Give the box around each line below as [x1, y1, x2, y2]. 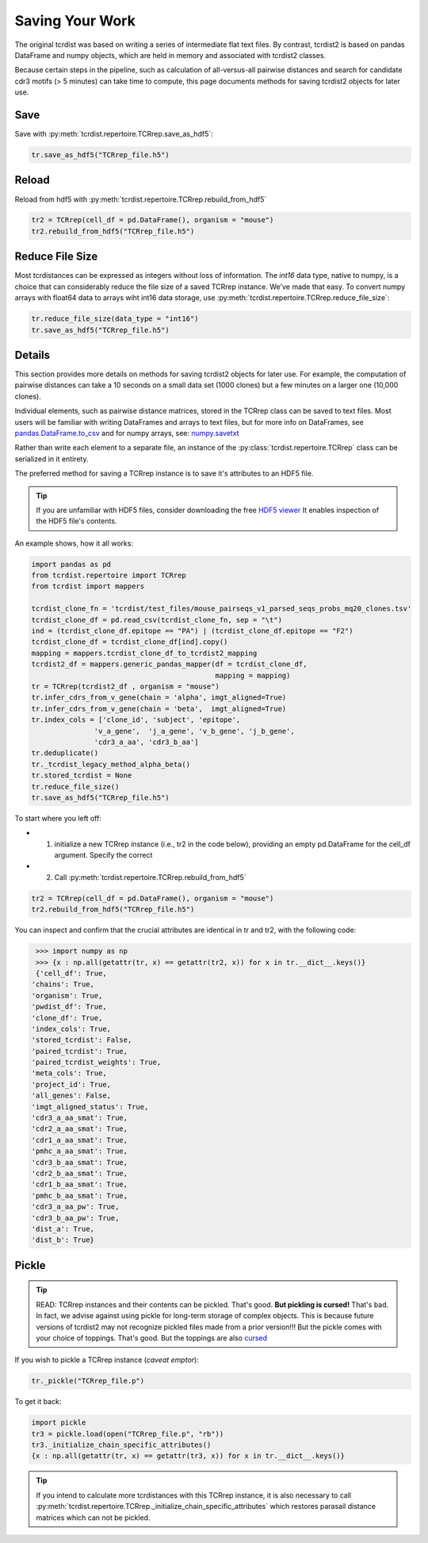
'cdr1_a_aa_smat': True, [31, 1136, 128, 1144]
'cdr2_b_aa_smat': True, [31, 1169, 128, 1178]
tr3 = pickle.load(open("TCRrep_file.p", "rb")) [31, 1429, 224, 1438]
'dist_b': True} [31, 1236, 95, 1244]
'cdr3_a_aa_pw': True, [31, 1202, 120, 1211]
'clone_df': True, [31, 1013, 103, 1022]
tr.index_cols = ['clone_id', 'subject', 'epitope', [31, 716, 241, 724]
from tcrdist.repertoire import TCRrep [31, 571, 186, 580]
